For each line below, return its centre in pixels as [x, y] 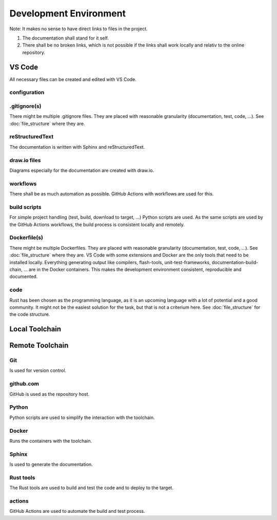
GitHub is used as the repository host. [50, 394]
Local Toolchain [35, 329]
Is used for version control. [38, 371]
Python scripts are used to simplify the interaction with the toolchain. [82, 417]
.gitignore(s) [25, 106]
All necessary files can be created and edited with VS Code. [73, 79]
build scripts [25, 207]
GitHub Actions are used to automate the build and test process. [77, 511]
